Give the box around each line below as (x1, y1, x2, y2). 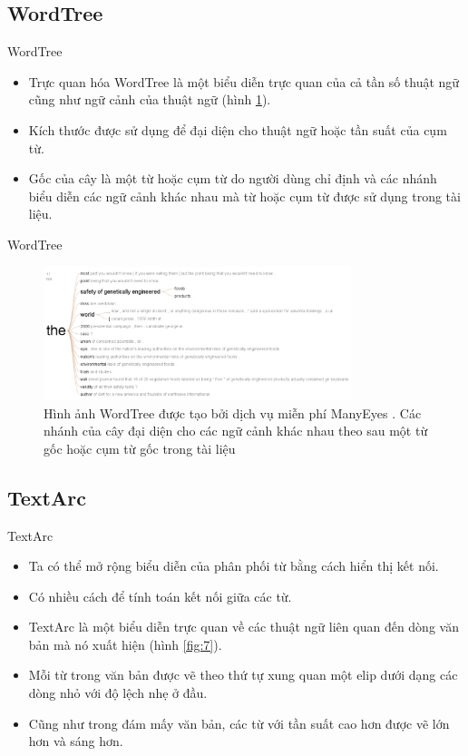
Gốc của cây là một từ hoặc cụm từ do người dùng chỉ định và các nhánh (28, 169, 437, 188)
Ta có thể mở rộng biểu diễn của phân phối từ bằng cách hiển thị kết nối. (28, 556, 439, 575)
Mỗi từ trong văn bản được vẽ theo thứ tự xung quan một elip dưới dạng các (28, 665, 458, 684)
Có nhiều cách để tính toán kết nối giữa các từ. (28, 586, 292, 605)
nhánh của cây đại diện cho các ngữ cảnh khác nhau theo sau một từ (44, 421, 428, 440)
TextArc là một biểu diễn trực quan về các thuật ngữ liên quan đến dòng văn (28, 617, 459, 636)
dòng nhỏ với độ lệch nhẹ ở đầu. (28, 683, 208, 702)
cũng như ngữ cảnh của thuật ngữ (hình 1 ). (28, 90, 271, 109)
